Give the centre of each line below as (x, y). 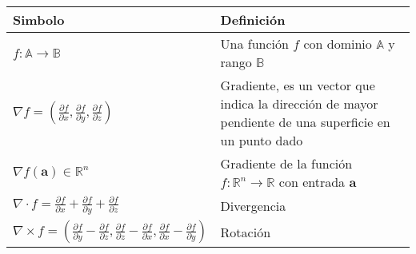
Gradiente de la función (286, 163)
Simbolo (39, 20)
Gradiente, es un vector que (298, 85)
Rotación (246, 232)
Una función (254, 44)
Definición (253, 20)
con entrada (312, 182)
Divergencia (253, 205)
